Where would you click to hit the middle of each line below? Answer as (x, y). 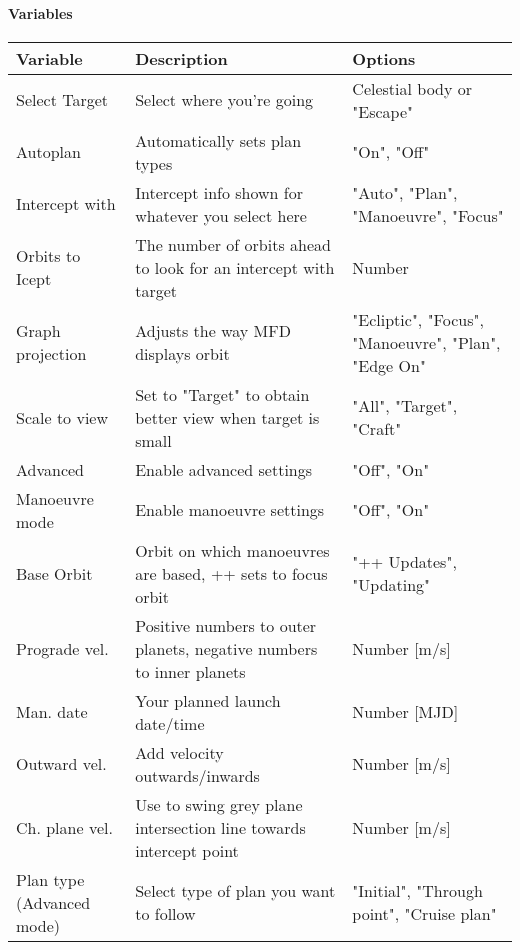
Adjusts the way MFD (213, 331)
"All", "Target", (405, 406)
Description (181, 58)
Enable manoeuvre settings (230, 510)
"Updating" (391, 585)
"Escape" (383, 111)
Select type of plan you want (235, 891)
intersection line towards (220, 827)
